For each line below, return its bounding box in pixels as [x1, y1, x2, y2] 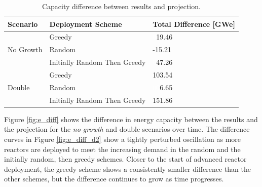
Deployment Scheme [49, 18, 122, 29]
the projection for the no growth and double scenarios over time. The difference [4, 124, 250, 134]
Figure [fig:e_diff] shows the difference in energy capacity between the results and [4, 114, 258, 124]
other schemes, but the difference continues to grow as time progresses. [4, 173, 224, 184]
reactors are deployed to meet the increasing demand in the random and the [4, 143, 241, 154]
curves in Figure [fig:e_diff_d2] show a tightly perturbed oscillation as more [4, 133, 241, 144]
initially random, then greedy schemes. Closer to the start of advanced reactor [4, 154, 247, 164]
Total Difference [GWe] [153, 18, 235, 29]
